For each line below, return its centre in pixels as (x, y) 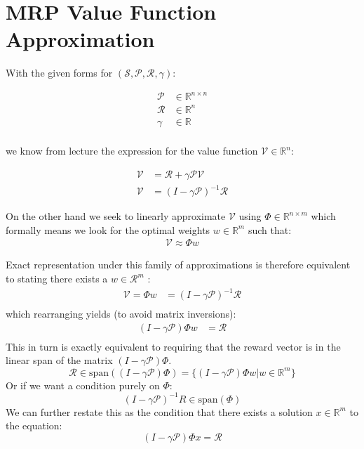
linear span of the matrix (59, 360)
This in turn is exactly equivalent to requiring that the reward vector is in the (173, 346)
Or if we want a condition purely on (83, 385)
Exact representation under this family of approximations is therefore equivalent (178, 265)
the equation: (34, 425)
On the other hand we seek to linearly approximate (116, 216)
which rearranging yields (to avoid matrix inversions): (121, 314)
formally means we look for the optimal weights (108, 229)
